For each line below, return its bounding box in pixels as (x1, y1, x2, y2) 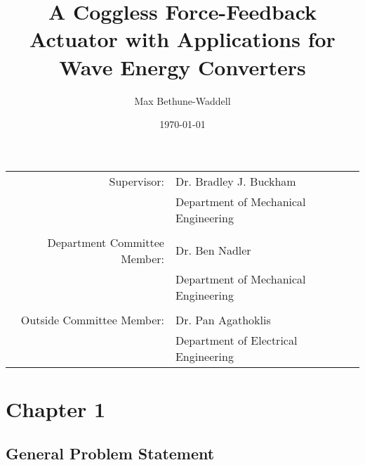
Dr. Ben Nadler (175, 242, 251, 259)
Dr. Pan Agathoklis (175, 311, 271, 328)
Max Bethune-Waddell (134, 93, 231, 108)
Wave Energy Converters (59, 52, 306, 81)
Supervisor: (109, 172, 164, 189)
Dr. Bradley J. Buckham (175, 172, 296, 189)
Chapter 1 (6, 394, 106, 423)
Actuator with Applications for (29, 25, 336, 53)
